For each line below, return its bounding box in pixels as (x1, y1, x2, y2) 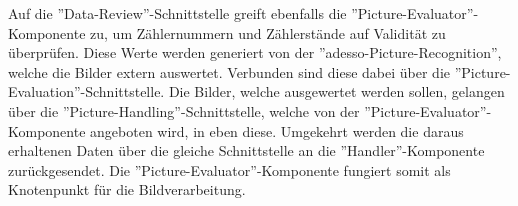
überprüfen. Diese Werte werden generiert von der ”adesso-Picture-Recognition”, (8, 42, 502, 63)
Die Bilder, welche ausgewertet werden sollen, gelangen (168, 81, 505, 102)
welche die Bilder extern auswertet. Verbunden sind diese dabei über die (8, 61, 451, 82)
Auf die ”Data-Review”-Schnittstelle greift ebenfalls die (8, 3, 347, 23)
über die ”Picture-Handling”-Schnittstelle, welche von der (8, 100, 360, 121)
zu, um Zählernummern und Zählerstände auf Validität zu (90, 22, 446, 43)
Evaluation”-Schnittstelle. (8, 81, 165, 102)
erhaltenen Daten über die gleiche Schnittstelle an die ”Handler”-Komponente (8, 140, 485, 161)
